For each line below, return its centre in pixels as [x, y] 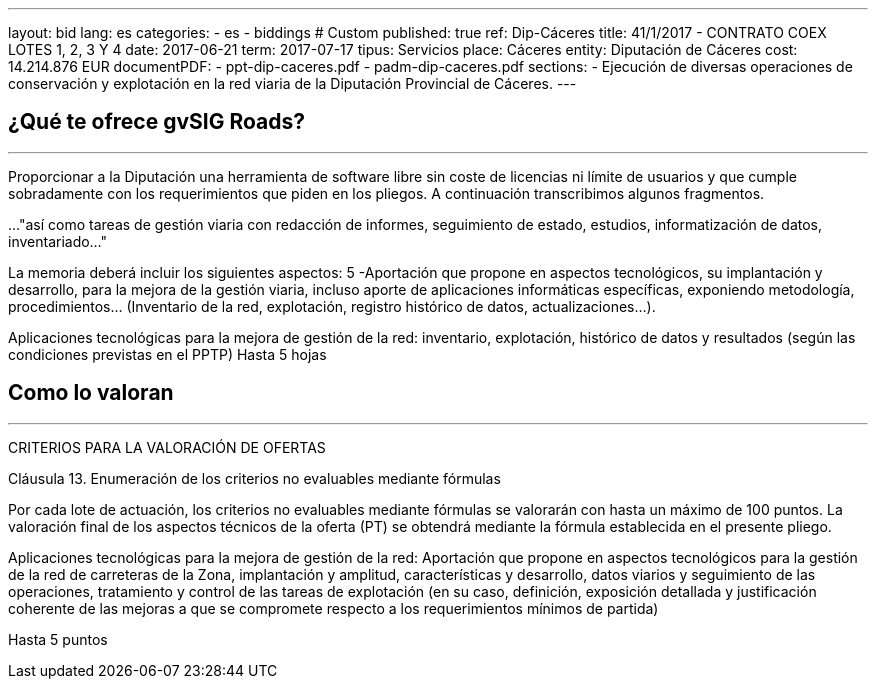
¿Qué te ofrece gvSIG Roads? [157, 122]
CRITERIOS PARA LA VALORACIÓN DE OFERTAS [167, 447]
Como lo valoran [91, 393]
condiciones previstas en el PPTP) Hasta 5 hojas [167, 354]
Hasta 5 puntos [58, 639]
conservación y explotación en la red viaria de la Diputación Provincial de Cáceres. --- [292, 83]
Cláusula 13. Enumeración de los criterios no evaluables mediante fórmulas [254, 478]
